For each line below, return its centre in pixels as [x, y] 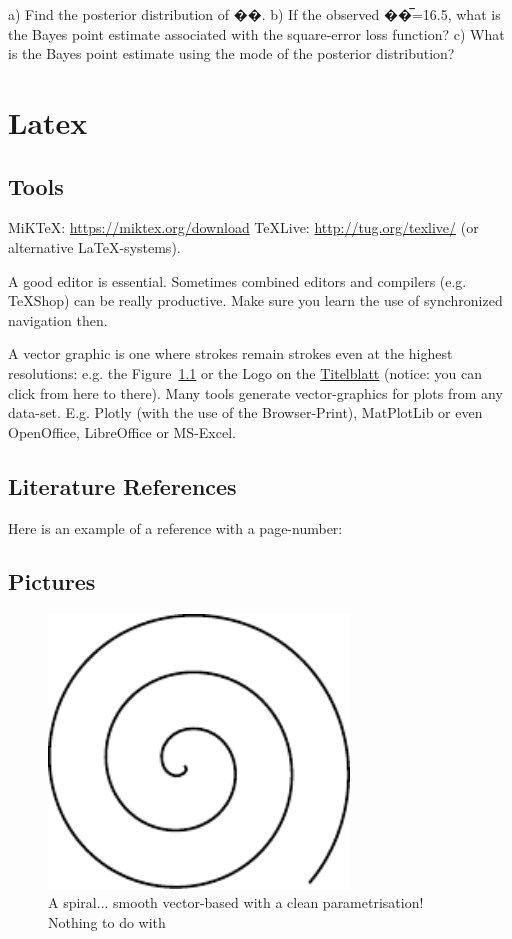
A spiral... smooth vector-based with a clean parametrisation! [236, 902]
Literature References [122, 485]
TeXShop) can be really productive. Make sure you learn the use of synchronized [255, 300]
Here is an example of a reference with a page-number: [175, 527]
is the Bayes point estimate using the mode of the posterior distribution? [231, 53]
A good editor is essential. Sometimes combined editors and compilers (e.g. [237, 280]
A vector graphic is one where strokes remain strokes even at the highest [230, 353]
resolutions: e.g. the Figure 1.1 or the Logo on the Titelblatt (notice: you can [245, 372]
